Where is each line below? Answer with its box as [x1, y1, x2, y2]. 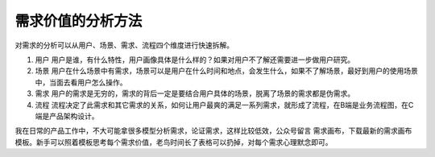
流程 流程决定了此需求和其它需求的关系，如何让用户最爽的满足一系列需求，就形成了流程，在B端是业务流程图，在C [35, 100, 414, 109]
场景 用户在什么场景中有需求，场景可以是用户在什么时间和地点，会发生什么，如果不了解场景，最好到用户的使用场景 [35, 66, 418, 76]
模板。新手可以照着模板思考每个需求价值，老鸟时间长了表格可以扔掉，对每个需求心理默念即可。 [14, 137, 333, 147]
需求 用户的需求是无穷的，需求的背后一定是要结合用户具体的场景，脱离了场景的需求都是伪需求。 [35, 89, 354, 98]
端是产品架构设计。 [35, 111, 99, 121]
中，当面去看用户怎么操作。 [35, 77, 127, 87]
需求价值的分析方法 [14, 12, 143, 30]
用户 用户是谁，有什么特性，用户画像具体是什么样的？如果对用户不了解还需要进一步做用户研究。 [35, 55, 354, 64]
